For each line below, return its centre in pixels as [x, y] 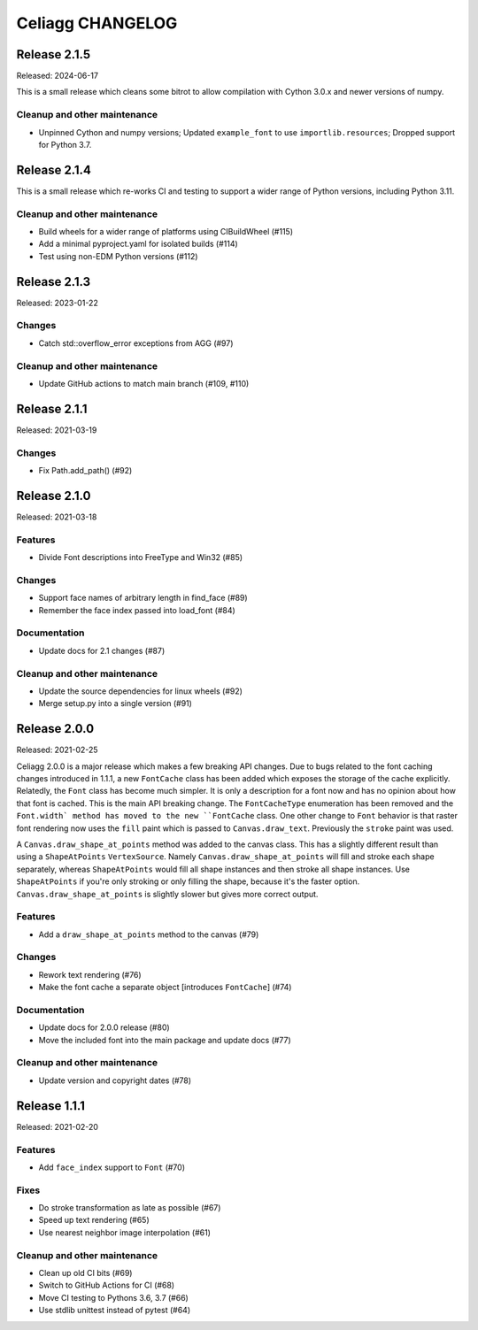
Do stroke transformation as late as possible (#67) [130, 1208]
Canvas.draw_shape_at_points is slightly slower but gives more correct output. [167, 894]
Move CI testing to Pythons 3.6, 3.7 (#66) [114, 1297]
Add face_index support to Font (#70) [112, 1167]
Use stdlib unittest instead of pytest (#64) [115, 1311]
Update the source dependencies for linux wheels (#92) [141, 691]
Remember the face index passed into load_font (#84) [137, 610]
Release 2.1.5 [54, 54]
